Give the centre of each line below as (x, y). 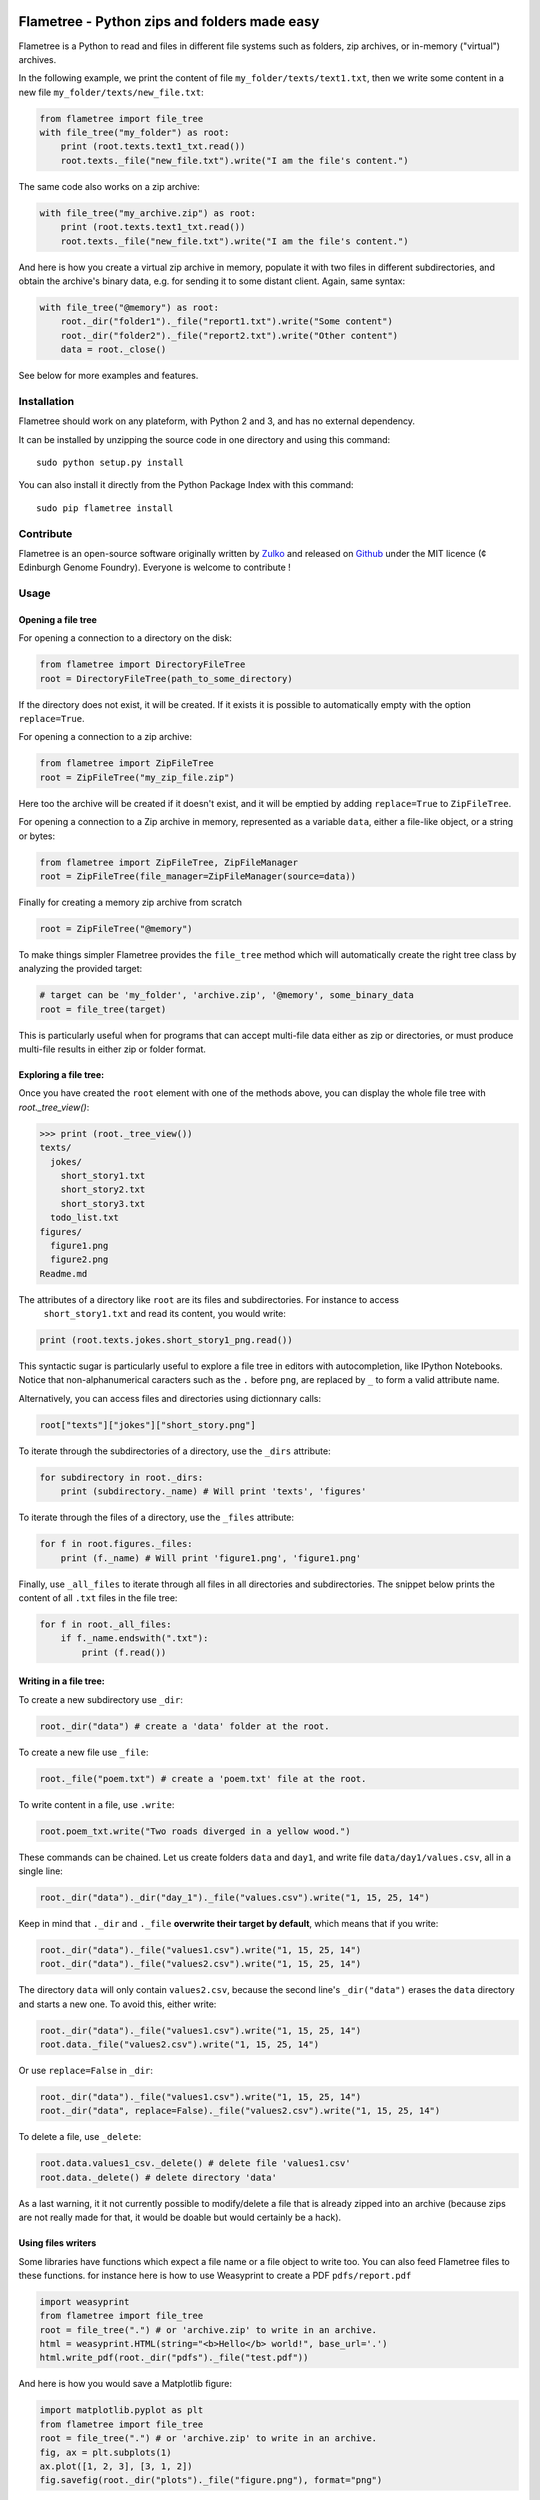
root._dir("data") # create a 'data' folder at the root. (184, 1726)
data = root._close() (113, 349)
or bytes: (37, 836)
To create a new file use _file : (83, 1752)
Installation (46, 401)
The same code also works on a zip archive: (109, 186)
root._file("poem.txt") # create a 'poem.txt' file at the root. (203, 1778)
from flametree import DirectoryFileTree (142, 664)
